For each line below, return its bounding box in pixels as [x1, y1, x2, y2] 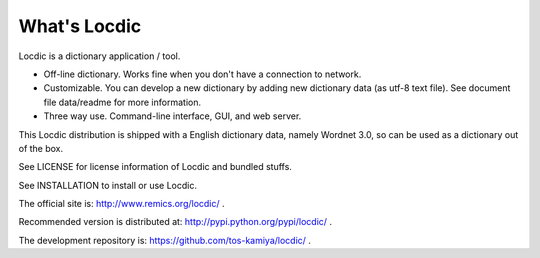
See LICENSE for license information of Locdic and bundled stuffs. [18, 161, 292, 173]
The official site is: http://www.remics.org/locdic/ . [18, 198, 225, 210]
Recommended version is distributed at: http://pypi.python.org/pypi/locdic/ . [18, 216, 333, 228]
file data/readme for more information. [43, 96, 202, 108]
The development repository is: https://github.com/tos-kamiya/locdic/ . [18, 234, 312, 246]
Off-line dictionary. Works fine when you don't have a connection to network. [43, 68, 362, 80]
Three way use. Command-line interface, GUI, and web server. [43, 110, 302, 122]
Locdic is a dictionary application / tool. [18, 50, 181, 62]
